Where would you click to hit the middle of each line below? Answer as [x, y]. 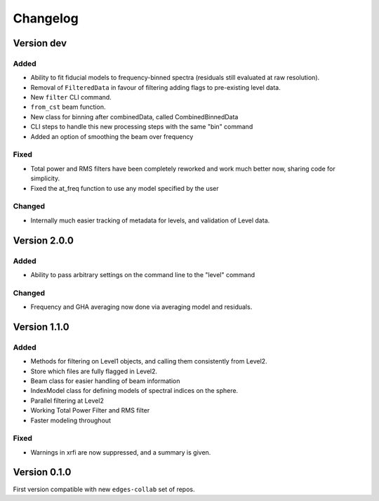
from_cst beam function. [68, 107]
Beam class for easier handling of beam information [105, 381]
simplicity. [45, 178]
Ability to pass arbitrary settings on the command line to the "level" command [143, 274]
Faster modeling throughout [71, 420]
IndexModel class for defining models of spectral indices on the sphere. [134, 391]
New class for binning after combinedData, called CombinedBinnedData [134, 116]
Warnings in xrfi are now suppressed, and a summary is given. [121, 452]
